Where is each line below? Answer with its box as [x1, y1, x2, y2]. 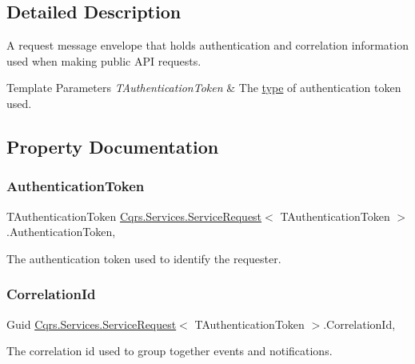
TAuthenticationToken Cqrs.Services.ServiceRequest [6, 207, 262, 224]
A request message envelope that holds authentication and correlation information [6, 37, 409, 54]
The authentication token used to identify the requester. [6, 250, 281, 266]
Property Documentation [6, 134, 219, 158]
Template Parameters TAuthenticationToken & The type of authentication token [6, 79, 401, 96]
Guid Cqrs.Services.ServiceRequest [6, 315, 177, 332]
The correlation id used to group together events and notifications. [6, 342, 333, 359]
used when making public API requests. [6, 52, 202, 69]
